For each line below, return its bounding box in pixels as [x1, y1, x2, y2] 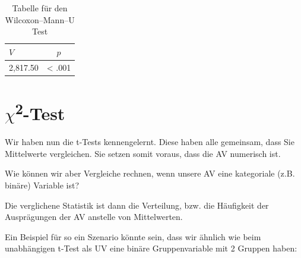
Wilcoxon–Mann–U [5, 13, 75, 26]
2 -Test [15, 98, 65, 125]
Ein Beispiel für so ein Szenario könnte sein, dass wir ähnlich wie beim [5, 230, 261, 243]
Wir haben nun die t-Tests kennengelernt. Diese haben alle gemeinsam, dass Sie [5, 136, 294, 148]
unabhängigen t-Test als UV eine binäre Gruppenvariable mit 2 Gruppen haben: [5, 242, 297, 254]
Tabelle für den [12, 2, 68, 14]
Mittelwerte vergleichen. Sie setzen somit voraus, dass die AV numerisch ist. [5, 147, 281, 159]
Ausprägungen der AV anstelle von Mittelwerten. [5, 210, 183, 223]
